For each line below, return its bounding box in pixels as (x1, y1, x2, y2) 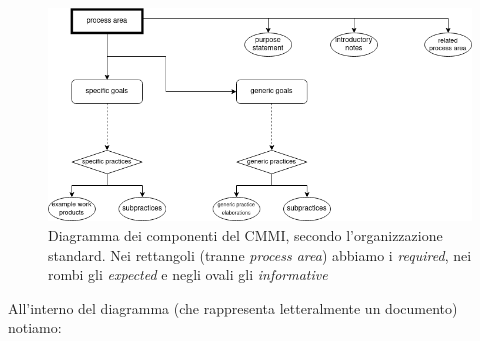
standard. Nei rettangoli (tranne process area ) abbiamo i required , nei (48, 244, 472, 265)
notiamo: (8, 317, 62, 338)
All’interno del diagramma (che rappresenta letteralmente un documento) (8, 297, 458, 318)
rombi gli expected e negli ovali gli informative (48, 264, 328, 285)
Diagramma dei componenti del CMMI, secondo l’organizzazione (48, 225, 443, 246)
